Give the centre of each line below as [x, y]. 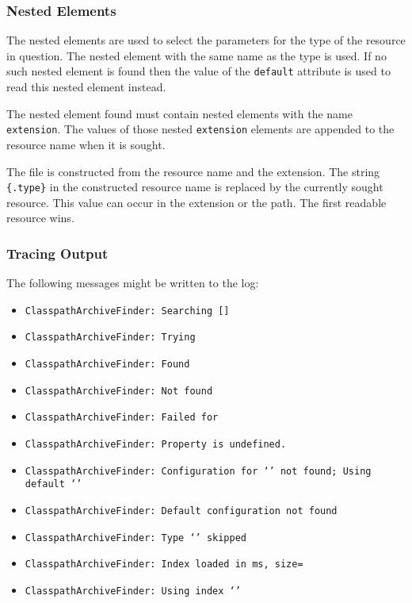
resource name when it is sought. [86, 144]
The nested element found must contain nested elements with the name [179, 113]
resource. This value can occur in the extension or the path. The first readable [196, 202]
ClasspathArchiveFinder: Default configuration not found [181, 511]
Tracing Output [57, 253]
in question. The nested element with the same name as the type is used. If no [196, 55]
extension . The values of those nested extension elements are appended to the [200, 129]
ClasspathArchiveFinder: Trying [110, 338]
